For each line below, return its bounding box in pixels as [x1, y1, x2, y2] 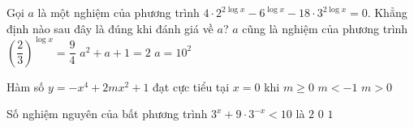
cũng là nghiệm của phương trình [242, 19, 408, 36]
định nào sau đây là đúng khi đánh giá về [6, 19, 213, 36]
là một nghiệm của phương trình [37, 4, 200, 20]
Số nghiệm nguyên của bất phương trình [6, 105, 208, 122]
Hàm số [6, 78, 45, 95]
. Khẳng [367, 4, 408, 20]
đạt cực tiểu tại [153, 78, 230, 95]
